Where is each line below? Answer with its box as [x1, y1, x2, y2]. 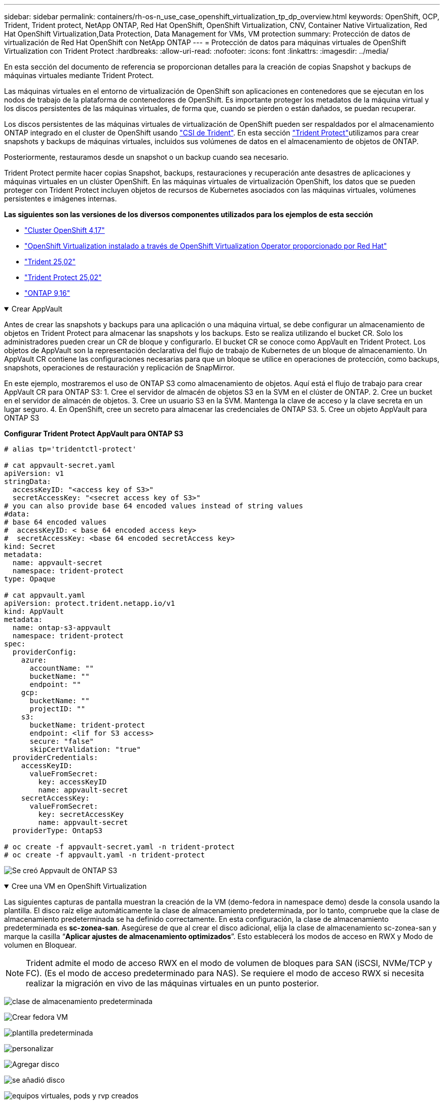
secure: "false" [29, 737, 94, 745]
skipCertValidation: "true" [29, 745, 141, 753]
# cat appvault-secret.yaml [4, 461, 116, 469]
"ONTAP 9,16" [24, 289, 70, 297]
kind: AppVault [4, 607, 64, 615]
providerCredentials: [12, 753, 98, 762]
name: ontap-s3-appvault [12, 624, 111, 632]
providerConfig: [12, 648, 77, 656]
